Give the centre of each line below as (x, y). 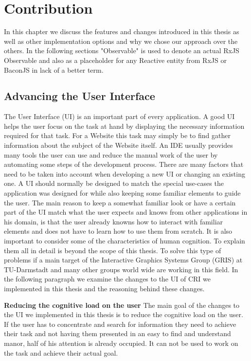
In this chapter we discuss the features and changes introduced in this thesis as (122, 31)
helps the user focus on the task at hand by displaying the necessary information (124, 126)
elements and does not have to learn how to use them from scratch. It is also (118, 231)
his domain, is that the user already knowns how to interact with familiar (114, 221)
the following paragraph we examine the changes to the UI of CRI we (107, 279)
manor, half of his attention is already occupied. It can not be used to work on (121, 343)
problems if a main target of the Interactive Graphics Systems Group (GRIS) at (123, 260)
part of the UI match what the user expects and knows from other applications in (126, 212)
